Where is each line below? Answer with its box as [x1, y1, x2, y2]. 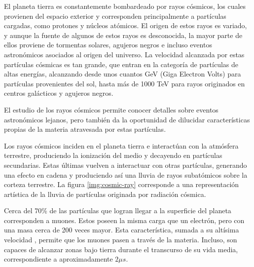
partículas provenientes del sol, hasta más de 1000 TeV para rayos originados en [4, 78, 245, 88]
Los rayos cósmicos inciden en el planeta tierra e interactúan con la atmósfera [4, 140, 239, 151]
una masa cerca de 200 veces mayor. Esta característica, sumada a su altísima [4, 225, 239, 235]
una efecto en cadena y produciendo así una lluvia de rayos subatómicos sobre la [4, 169, 248, 180]
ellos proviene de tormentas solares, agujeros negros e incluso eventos [4, 39, 212, 50]
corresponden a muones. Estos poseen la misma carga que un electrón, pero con [4, 215, 245, 225]
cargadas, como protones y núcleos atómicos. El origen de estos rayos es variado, [4, 20, 247, 31]
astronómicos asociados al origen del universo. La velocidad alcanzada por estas [4, 49, 245, 59]
